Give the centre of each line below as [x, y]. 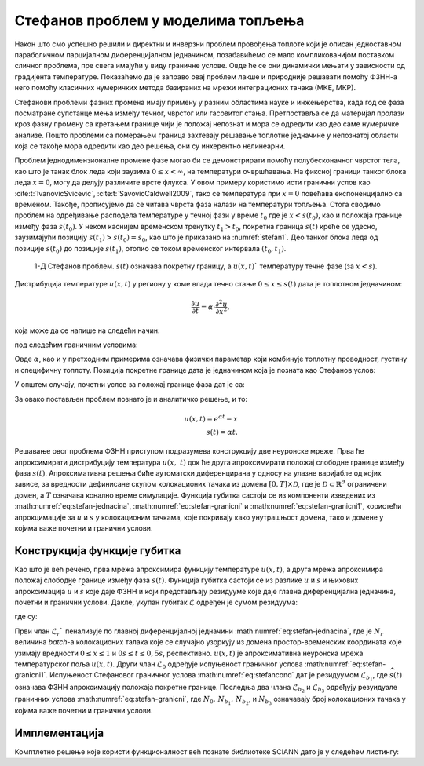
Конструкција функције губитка [98, 551]
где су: [26, 617]
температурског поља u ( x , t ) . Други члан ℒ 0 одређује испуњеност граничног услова [159, 665]
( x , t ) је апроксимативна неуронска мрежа [291, 653]
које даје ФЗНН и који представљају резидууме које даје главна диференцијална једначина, [241, 591]
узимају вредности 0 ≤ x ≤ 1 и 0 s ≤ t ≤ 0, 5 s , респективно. [113, 653]
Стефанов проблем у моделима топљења [159, 20]
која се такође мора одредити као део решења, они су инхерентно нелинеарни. [150, 146]
